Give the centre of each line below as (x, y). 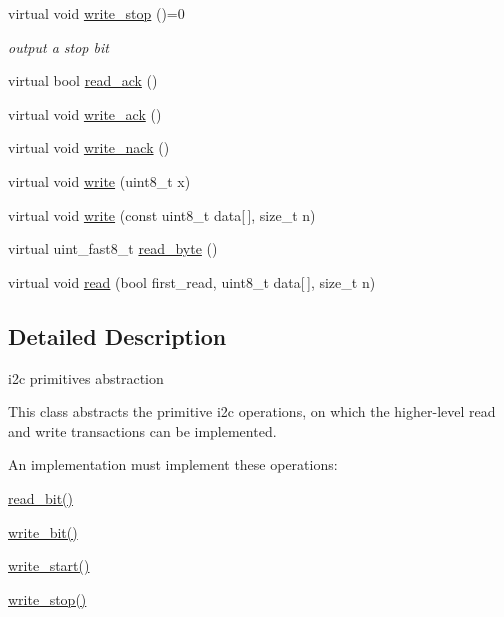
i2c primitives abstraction (86, 377)
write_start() (49, 565)
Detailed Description (117, 335)
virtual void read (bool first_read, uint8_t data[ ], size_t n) (192, 281)
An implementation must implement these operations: (173, 464)
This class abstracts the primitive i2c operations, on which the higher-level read (252, 411)
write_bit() (43, 531)
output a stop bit (58, 46)
